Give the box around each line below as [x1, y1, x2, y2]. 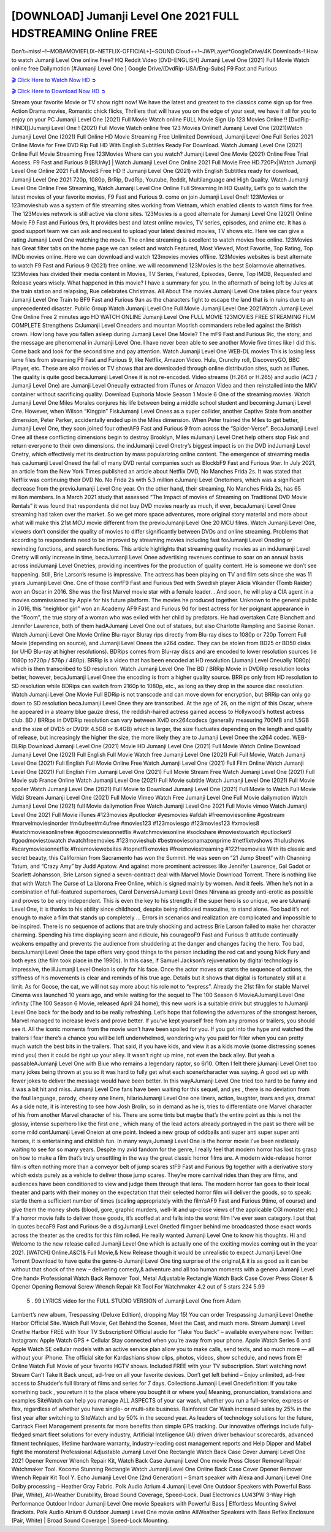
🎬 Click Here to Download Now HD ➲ [11, 87, 106, 94]
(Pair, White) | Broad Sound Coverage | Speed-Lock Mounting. [11, 1517, 169, 1524]
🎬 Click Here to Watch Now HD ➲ [11, 76, 96, 83]
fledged [11, 1431, 31, 1438]
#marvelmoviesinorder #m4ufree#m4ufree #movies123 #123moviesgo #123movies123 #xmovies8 [11, 819, 260, 827]
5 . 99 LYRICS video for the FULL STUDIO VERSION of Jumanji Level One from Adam [26, 1297, 242, 1304]
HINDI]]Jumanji [11, 124, 50, 132]
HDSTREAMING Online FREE [11, 26, 158, 40]
